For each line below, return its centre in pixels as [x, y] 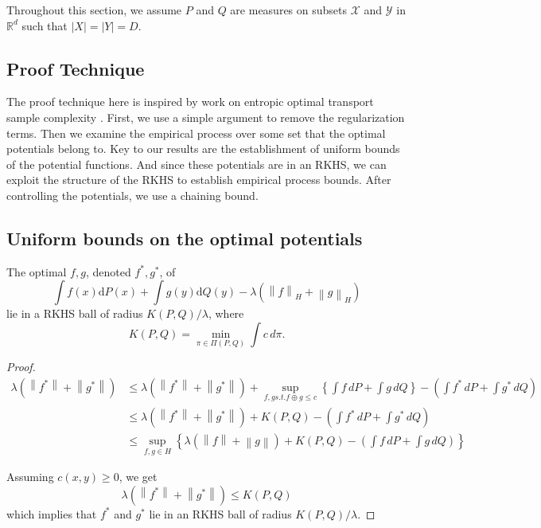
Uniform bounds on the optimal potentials [185, 238]
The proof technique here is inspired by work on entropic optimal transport [190, 102]
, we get [138, 477]
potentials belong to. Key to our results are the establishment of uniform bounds [203, 149]
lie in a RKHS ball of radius [75, 313]
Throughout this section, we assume [94, 10]
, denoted [108, 271]
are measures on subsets [289, 10]
